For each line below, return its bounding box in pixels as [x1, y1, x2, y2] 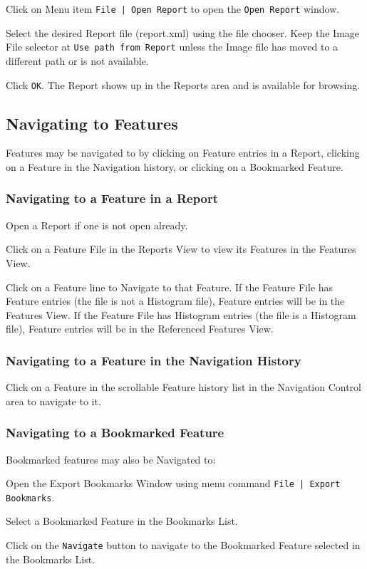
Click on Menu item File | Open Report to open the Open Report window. [6, 1, 340, 16]
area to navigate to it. [6, 393, 101, 408]
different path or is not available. [6, 53, 149, 68]
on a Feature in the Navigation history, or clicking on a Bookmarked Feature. [6, 159, 343, 174]
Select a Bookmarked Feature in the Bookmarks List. [6, 513, 238, 528]
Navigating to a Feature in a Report [6, 189, 219, 207]
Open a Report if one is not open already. [6, 217, 188, 232]
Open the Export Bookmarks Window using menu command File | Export [6, 476, 341, 491]
